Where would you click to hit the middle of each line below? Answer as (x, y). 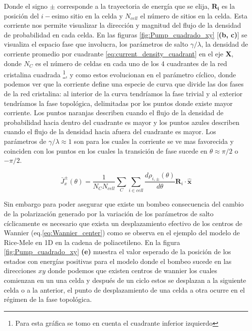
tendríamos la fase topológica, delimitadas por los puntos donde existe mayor (118, 103)
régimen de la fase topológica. (48, 299)
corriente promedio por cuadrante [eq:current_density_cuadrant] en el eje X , (119, 53)
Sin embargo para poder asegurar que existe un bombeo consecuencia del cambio (124, 204)
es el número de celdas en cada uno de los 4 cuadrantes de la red (131, 63)
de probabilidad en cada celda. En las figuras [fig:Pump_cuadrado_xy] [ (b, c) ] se (126, 34)
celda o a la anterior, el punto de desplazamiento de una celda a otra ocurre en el (125, 289)
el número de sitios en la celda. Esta (194, 15)
